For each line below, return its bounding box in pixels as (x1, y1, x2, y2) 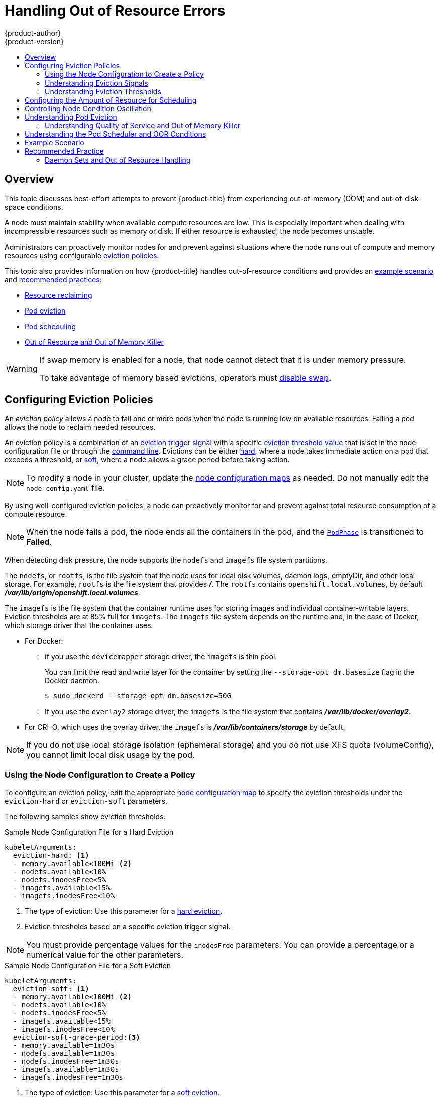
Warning (6, 363, 38, 374)
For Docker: (25, 637, 63, 646)
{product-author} (5, 28, 61, 37)
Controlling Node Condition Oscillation (25, 104, 151, 113)
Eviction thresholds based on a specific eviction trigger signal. (25, 922, 231, 931)
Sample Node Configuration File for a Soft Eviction (5, 961, 171, 970)
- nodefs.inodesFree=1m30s (13, 1057, 119, 1066)
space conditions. (5, 202, 63, 211)
